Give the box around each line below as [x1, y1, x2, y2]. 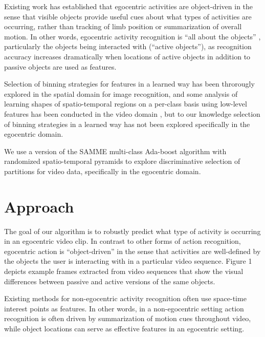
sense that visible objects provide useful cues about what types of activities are [4, 11, 252, 22]
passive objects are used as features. [4, 61, 117, 72]
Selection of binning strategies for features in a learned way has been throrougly [4, 78, 255, 89]
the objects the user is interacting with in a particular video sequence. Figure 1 [4, 256, 252, 266]
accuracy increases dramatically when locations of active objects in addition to [4, 51, 251, 61]
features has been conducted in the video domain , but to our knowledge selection [4, 108, 260, 119]
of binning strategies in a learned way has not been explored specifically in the [4, 118, 250, 129]
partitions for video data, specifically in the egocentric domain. [4, 165, 201, 176]
